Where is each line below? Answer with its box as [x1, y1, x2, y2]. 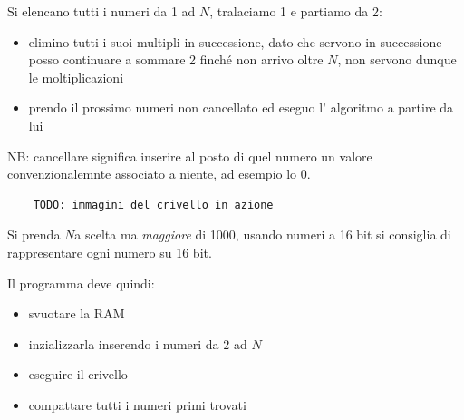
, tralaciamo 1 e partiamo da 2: [209, 2, 382, 20]
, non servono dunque [337, 50, 457, 69]
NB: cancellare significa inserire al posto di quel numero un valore [7, 146, 372, 165]
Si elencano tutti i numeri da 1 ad [7, 2, 196, 20]
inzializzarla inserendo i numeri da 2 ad [28, 334, 247, 353]
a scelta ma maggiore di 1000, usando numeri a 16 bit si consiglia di [74, 225, 451, 244]
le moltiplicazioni [28, 67, 124, 86]
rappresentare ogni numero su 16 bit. [7, 242, 212, 261]
